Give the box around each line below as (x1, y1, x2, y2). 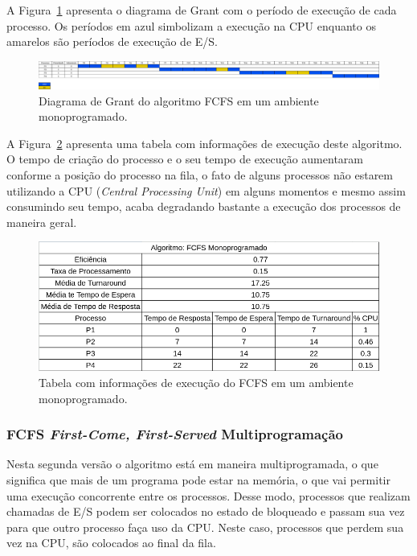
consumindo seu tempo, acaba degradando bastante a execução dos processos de (6, 198, 401, 215)
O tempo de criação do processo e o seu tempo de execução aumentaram (6, 150, 363, 167)
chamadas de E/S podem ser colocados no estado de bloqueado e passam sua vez (6, 503, 405, 520)
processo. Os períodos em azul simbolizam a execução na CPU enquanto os (6, 17, 376, 34)
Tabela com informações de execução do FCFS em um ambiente (39, 374, 354, 391)
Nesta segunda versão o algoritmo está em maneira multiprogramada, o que (6, 455, 378, 472)
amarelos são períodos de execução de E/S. (6, 33, 218, 50)
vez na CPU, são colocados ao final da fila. (6, 534, 216, 551)
